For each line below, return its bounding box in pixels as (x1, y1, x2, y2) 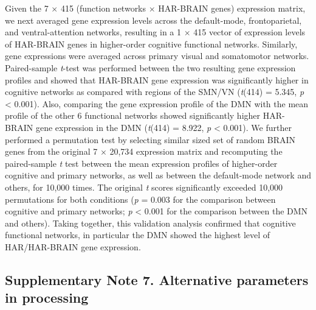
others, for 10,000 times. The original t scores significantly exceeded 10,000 (5, 180, 283, 193)
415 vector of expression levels (193, 26, 306, 38)
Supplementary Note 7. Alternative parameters (5, 270, 309, 289)
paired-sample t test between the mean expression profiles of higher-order (5, 157, 278, 169)
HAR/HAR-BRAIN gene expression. (5, 240, 141, 253)
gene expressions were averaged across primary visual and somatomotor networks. (5, 49, 309, 62)
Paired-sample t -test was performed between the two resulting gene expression (5, 61, 296, 74)
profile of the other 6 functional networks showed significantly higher (5, 109, 261, 122)
